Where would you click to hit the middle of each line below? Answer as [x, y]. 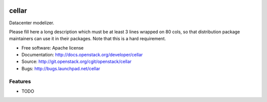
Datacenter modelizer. [32, 23]
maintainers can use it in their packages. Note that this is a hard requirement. [88, 39]
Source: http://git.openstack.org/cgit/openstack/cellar [77, 61]
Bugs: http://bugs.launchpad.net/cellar [61, 68]
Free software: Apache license [53, 48]
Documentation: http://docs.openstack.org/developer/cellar [82, 55]
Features [20, 81]
